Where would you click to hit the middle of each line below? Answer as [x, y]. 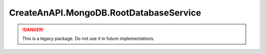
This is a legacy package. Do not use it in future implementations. [88, 38]
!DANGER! [33, 30]
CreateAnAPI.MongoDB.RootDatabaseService [105, 13]
